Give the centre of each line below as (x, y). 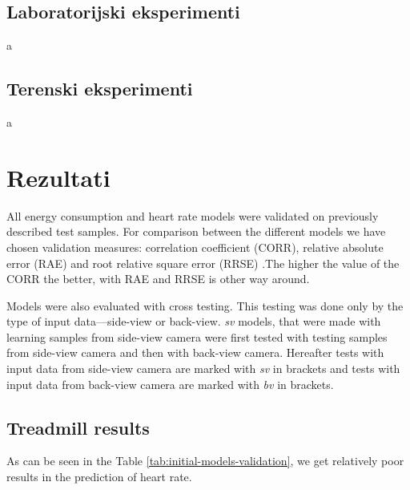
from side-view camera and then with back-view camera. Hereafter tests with (195, 352)
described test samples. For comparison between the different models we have (196, 231)
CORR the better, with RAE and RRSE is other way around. (158, 279)
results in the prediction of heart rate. (99, 477)
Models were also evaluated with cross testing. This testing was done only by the (205, 305)
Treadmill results (78, 427)
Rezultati (58, 177)
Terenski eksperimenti (100, 89)
